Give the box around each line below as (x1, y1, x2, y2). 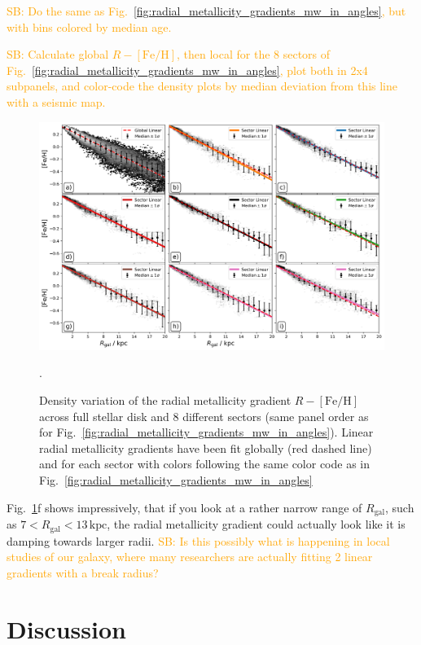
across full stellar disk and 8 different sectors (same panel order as (39, 407, 369, 424)
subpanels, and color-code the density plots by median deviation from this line (7, 77, 397, 94)
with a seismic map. (7, 93, 106, 110)
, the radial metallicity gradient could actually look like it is (107, 516, 406, 533)
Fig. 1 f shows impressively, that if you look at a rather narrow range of (7, 498, 362, 516)
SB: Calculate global (7, 46, 109, 63)
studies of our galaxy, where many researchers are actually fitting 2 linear (7, 548, 373, 565)
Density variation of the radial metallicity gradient (39, 392, 292, 409)
